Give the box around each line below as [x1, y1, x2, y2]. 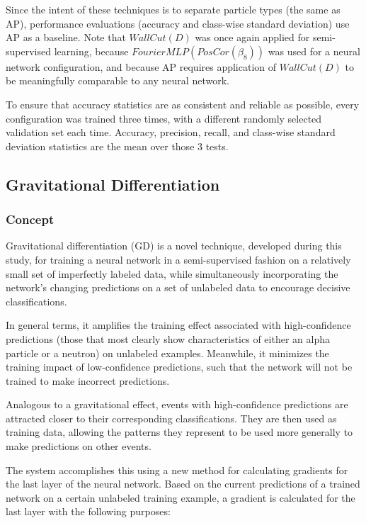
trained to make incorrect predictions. [6, 373, 170, 388]
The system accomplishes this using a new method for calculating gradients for [6, 462, 348, 477]
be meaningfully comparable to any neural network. [6, 73, 229, 88]
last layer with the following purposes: [6, 504, 171, 519]
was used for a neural [268, 43, 360, 58]
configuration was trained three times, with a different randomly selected [6, 111, 322, 125]
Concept [6, 210, 55, 228]
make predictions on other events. [6, 439, 151, 454]
